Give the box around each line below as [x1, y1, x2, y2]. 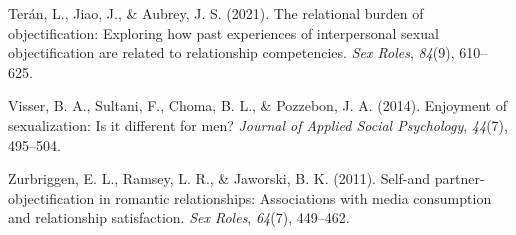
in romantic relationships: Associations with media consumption [99, 187, 492, 208]
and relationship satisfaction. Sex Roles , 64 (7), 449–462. [8, 207, 350, 228]
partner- [434, 168, 485, 189]
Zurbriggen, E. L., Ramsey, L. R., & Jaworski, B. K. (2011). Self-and [8, 168, 431, 189]
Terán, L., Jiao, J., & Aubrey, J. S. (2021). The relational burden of [8, 3, 424, 23]
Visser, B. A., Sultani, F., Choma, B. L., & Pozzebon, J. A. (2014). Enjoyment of [8, 95, 507, 116]
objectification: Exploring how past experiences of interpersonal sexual [8, 22, 439, 43]
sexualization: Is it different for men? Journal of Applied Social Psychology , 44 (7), [8, 114, 508, 135]
